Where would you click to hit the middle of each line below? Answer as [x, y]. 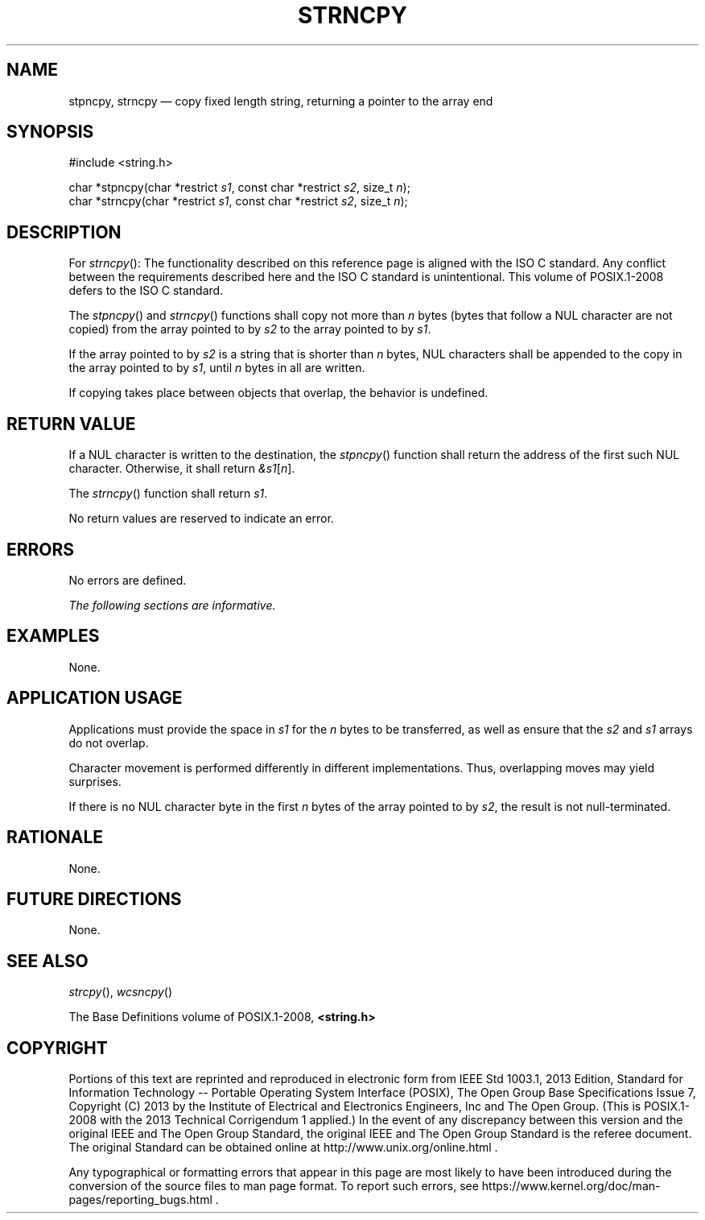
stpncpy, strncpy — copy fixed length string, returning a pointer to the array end [281, 101]
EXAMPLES [53, 636]
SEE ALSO [47, 961]
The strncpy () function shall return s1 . [168, 494]
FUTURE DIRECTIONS [94, 899]
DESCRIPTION [64, 232]
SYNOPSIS [50, 132]
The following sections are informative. [172, 605]
